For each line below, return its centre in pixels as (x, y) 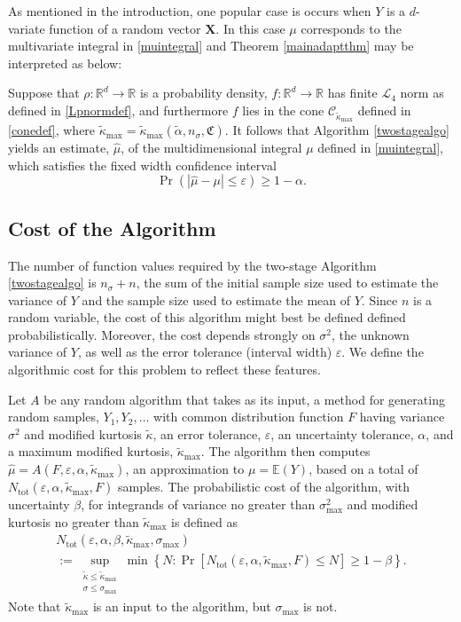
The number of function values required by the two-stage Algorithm (192, 265)
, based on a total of (363, 469)
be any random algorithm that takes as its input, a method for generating (244, 399)
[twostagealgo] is (52, 283)
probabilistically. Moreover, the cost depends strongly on (162, 334)
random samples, (54, 417)
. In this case (250, 28)
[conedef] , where (52, 130)
